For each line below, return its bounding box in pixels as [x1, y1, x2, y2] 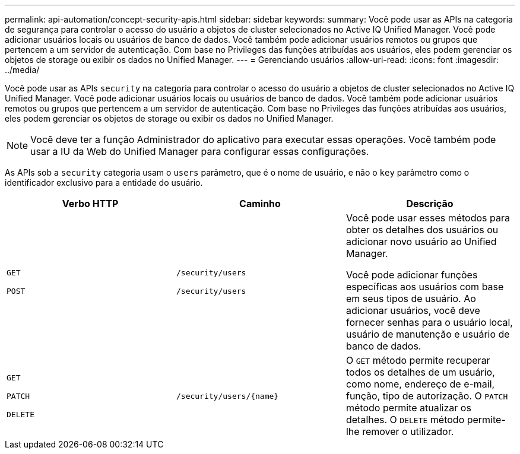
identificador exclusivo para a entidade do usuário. [5, 177, 203, 188]
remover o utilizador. [362, 426, 454, 437]
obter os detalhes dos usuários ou [345, 224, 499, 236]
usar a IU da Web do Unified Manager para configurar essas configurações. [30, 145, 369, 157]
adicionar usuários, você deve [345, 304, 480, 316]
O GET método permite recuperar [345, 354, 490, 366]
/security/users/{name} [176, 391, 279, 401]
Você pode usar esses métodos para [345, 212, 510, 224]
